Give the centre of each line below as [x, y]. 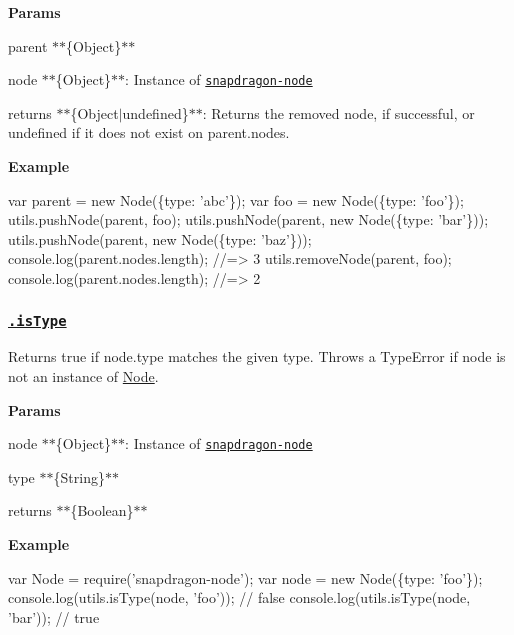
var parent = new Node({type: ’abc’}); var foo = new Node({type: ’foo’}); [236, 199]
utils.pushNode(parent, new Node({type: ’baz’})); [160, 238]
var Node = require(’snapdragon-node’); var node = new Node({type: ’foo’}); [245, 577]
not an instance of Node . [83, 375]
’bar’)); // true [54, 616]
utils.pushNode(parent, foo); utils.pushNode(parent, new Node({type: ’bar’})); [248, 219]
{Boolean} [102, 510]
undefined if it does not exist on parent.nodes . [149, 132]
